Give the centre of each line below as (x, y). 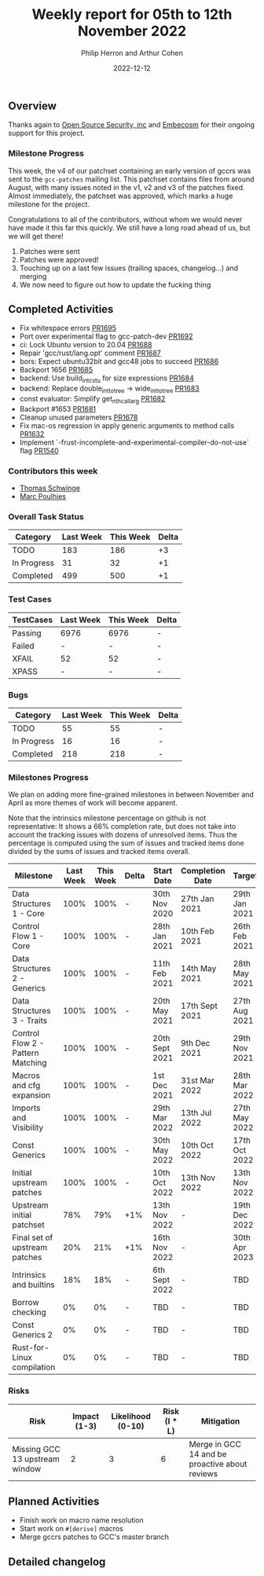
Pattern (26, 1053)
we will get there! (36, 236)
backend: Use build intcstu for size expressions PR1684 (106, 379)
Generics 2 (33, 1335)
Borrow (26, 1303)
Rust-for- (31, 1347)
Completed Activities (61, 309)
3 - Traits (30, 1021)
